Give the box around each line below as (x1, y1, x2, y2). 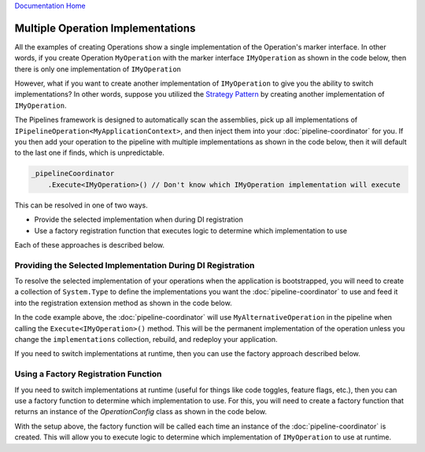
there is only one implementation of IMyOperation (14, 64, 181, 74)
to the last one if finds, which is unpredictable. (14, 148, 164, 157)
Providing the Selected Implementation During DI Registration (14, 259, 255, 270)
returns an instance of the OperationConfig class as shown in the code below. (14, 407, 268, 417)
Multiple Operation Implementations (14, 21, 196, 35)
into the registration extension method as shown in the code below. (14, 298, 232, 307)
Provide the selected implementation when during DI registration (34, 215, 244, 224)
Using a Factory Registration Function (14, 369, 162, 380)
